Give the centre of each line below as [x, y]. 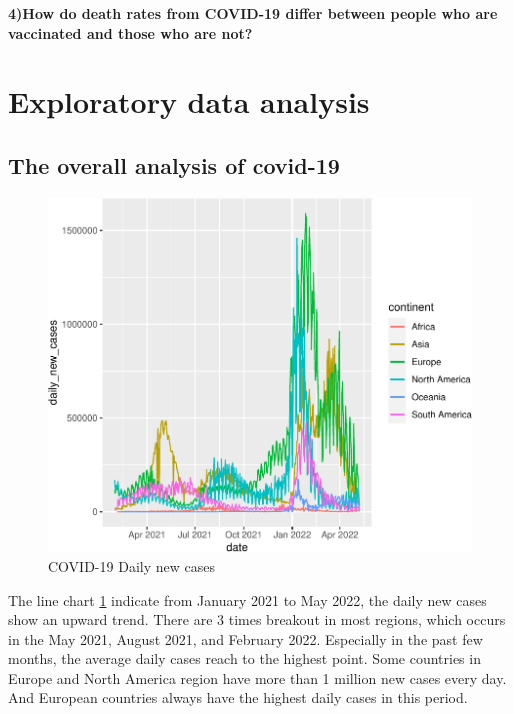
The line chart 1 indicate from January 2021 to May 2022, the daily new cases [247, 599]
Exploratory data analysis [189, 101]
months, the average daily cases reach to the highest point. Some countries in [244, 658]
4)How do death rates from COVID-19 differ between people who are [253, 13]
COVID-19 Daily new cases [131, 565]
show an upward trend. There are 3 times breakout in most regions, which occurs [257, 619]
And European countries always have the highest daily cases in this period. [238, 697]
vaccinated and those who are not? [130, 32]
